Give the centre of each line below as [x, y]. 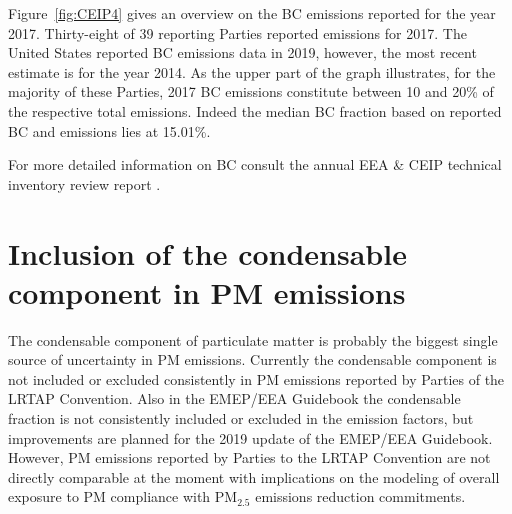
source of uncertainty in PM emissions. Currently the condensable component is [252, 359]
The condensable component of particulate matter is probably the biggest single [253, 339]
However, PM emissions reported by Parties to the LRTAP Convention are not [249, 457]
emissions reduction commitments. [360, 496]
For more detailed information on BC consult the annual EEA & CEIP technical [255, 164]
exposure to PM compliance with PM [123, 496]
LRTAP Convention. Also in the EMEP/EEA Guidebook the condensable [234, 398]
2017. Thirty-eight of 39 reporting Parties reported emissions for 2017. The [237, 32]
